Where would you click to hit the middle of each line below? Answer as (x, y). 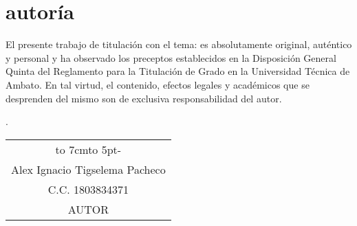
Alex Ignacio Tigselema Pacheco (88, 169)
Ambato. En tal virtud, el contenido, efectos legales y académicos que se (158, 84)
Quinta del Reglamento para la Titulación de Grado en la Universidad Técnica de (178, 71)
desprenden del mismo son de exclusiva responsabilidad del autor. (144, 98)
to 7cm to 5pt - (88, 149)
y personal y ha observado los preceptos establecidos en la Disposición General (171, 57)
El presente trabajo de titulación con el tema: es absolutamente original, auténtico (179, 44)
